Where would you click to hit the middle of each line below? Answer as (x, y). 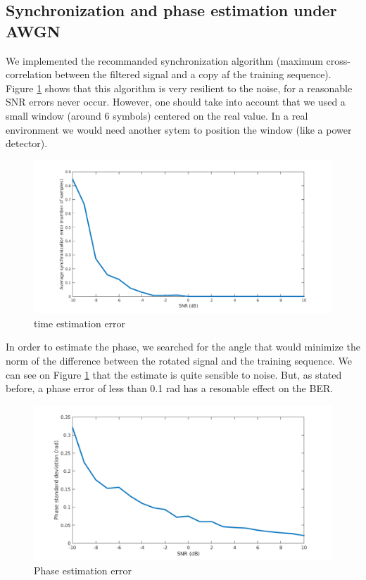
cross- (338, 60)
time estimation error (80, 323)
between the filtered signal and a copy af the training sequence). (193, 74)
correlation (29, 74)
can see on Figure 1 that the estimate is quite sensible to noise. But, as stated (174, 374)
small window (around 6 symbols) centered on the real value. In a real (157, 115)
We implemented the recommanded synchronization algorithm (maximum (164, 60)
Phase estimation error (83, 570)
